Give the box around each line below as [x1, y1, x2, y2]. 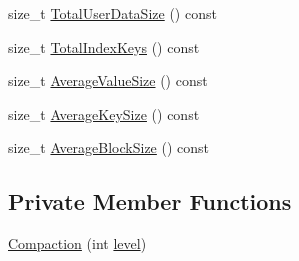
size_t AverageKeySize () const [8, 103, 200, 124]
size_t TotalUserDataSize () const [8, 3, 217, 23]
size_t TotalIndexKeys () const [8, 36, 200, 57]
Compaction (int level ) [8, 233, 147, 254]
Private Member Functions [8, 186, 292, 217]
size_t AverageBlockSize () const [8, 137, 210, 158]
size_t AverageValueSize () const [8, 70, 208, 91]
